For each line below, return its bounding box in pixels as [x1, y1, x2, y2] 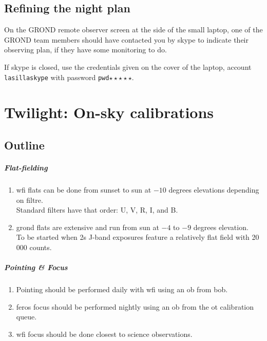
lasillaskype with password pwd [4, 71, 109, 82]
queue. [16, 311, 37, 322]
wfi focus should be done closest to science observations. [16, 328, 193, 339]
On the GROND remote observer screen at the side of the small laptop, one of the [4, 24, 263, 35]
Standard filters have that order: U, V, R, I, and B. [16, 204, 178, 215]
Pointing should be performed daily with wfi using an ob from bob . [16, 284, 228, 295]
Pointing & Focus [4, 262, 68, 273]
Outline [4, 137, 45, 153]
